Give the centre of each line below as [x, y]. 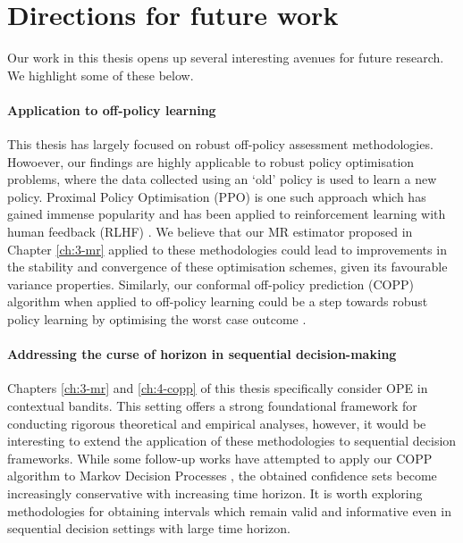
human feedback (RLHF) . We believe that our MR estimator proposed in [210, 232]
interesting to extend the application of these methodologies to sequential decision [232, 441]
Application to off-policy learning [112, 109]
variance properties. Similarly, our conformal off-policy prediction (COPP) [211, 284]
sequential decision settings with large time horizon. [149, 528]
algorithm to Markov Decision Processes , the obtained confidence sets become [222, 476]
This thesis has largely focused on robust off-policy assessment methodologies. [220, 144]
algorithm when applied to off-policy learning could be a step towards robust [218, 301]
